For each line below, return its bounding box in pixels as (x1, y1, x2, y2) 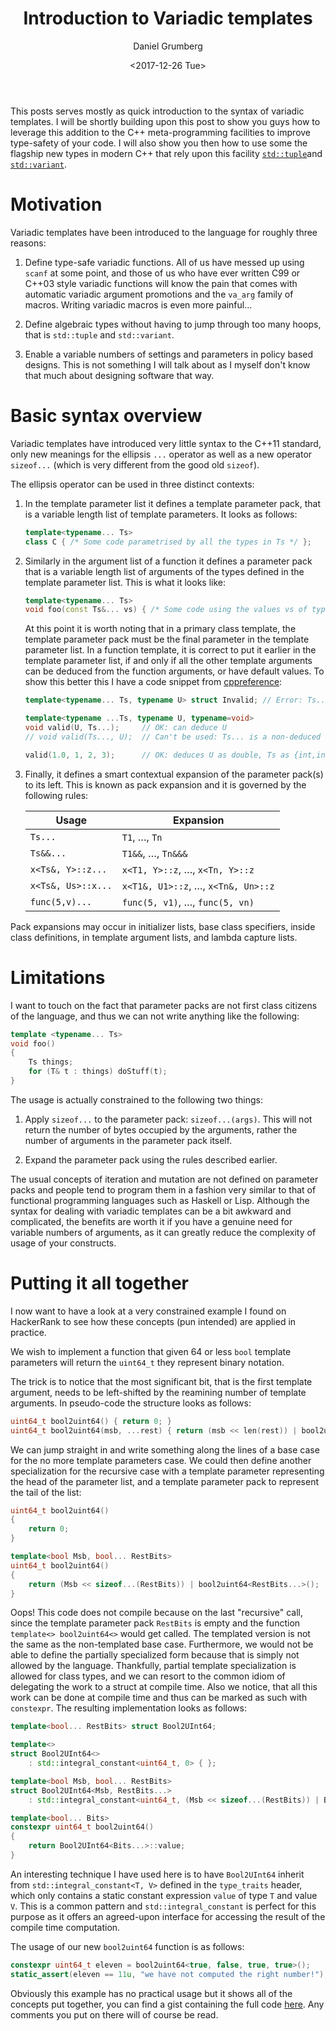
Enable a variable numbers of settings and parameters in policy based (24, 348, 314, 360)
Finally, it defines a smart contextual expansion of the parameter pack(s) (24, 768, 324, 780)
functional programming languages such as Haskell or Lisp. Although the (10, 1194, 310, 1206)
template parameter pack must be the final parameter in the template (24, 633, 310, 646)
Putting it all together (10, 1272, 190, 1295)
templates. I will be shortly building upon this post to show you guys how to (10, 115, 321, 127)
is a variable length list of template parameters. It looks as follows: (24, 508, 298, 520)
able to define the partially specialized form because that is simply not (10, 1649, 300, 1661)
